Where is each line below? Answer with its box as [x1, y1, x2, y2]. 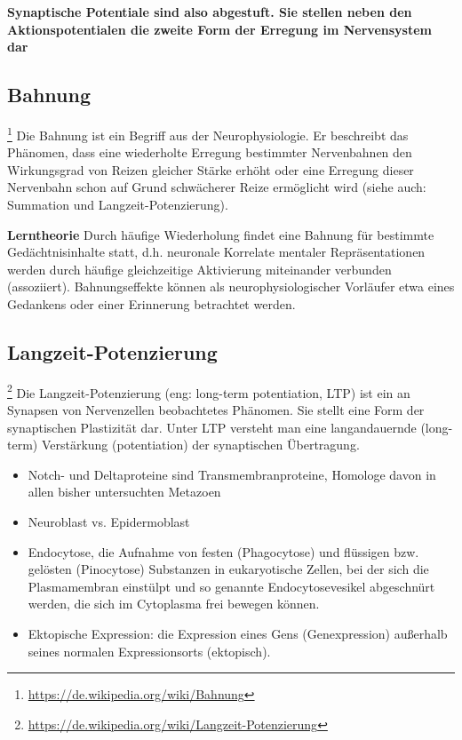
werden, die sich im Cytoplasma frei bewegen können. [28, 594, 320, 613]
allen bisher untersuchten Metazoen [28, 482, 221, 501]
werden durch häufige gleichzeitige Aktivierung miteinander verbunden [7, 259, 392, 278]
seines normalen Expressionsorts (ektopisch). [28, 641, 271, 660]
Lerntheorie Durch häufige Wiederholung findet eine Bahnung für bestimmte [7, 225, 434, 243]
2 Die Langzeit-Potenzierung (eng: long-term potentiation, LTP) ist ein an [7, 380, 410, 402]
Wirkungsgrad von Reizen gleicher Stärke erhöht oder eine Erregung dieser [7, 160, 414, 179]
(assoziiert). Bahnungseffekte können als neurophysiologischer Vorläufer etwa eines [7, 277, 455, 296]
